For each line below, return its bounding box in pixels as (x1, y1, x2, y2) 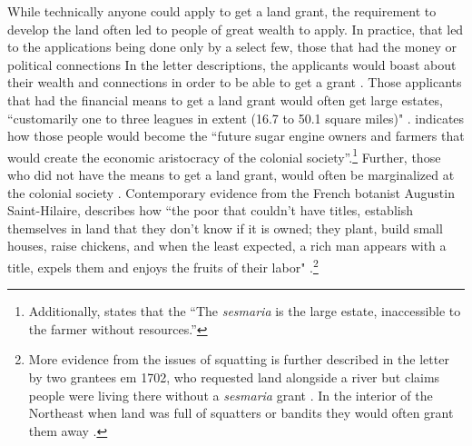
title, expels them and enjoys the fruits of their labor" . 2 (7, 254, 319, 276)
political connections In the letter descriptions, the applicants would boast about (7, 55, 457, 74)
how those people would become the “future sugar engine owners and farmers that (7, 126, 465, 145)
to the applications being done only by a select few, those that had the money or (7, 37, 457, 56)
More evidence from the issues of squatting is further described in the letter (28, 350, 449, 369)
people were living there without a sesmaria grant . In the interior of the (28, 385, 433, 404)
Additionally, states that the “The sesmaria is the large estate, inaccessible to (28, 302, 461, 321)
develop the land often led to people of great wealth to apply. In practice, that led (7, 19, 464, 38)
